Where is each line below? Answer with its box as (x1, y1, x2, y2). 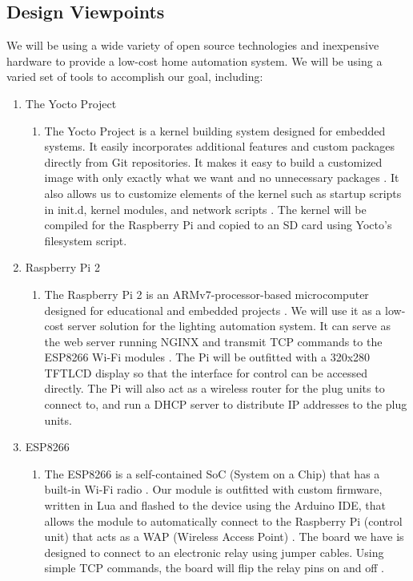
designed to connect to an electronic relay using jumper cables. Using (44, 543, 384, 560)
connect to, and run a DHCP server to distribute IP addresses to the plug (44, 396, 407, 413)
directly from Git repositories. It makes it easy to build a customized (44, 153, 383, 170)
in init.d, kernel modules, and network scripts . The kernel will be (44, 200, 367, 217)
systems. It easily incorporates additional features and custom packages (44, 138, 395, 155)
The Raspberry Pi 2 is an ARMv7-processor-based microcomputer (44, 285, 369, 302)
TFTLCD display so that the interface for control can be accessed (44, 364, 368, 381)
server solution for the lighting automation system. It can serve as (67, 317, 391, 334)
